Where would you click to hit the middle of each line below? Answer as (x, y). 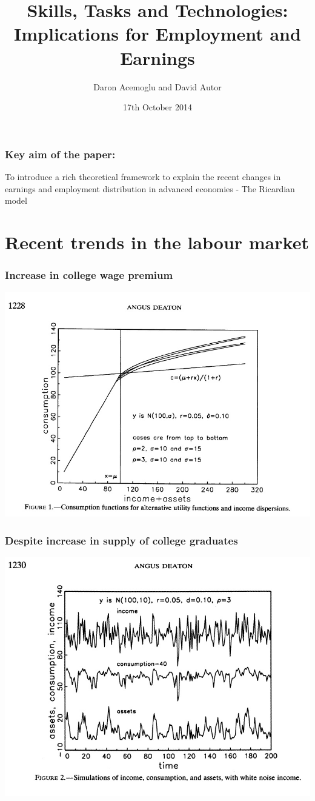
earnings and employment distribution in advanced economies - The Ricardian (150, 188)
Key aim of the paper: (60, 154)
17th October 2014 (157, 107)
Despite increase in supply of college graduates (121, 540)
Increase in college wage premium (89, 275)
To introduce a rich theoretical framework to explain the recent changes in (143, 176)
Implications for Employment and (157, 34)
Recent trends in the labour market (157, 242)
